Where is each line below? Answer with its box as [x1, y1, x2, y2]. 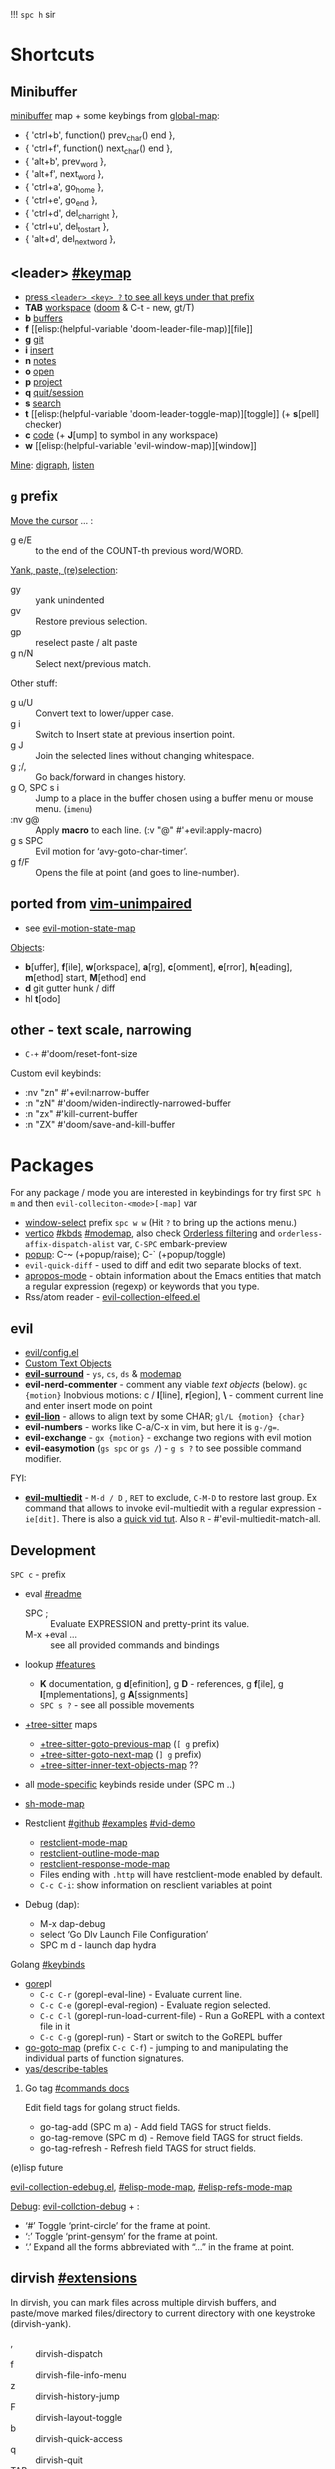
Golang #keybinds [10, 1958, 86, 1970]
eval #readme [24, 1587, 82, 1599]
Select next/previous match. [35, 657, 152, 669]
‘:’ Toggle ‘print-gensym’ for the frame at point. [24, 2230, 218, 2242]
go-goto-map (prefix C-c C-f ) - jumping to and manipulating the [24, 2041, 289, 2053]
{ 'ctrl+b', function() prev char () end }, [24, 129, 176, 143]
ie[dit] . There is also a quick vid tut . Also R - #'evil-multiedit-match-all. [24, 1513, 322, 1525]
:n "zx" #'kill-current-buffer [24, 1108, 138, 1120]
